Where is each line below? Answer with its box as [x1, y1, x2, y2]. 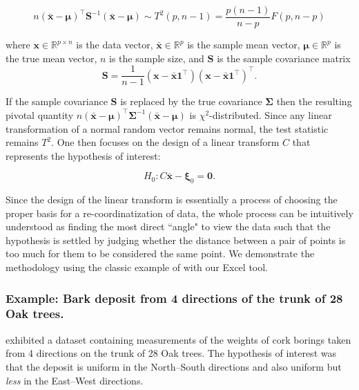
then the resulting [276, 94, 352, 109]
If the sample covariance [6, 94, 108, 109]
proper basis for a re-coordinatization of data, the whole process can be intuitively [6, 205, 353, 220]
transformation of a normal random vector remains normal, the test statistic [6, 121, 329, 136]
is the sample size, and [109, 50, 204, 65]
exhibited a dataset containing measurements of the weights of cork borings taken [6, 332, 351, 346]
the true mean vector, [6, 50, 97, 65]
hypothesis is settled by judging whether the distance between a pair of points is [6, 232, 346, 247]
